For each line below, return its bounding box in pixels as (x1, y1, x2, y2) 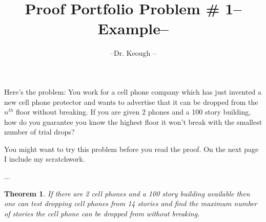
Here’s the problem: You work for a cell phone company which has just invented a (4, 86, 262, 97)
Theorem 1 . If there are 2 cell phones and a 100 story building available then (4, 188, 250, 198)
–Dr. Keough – (110, 48, 157, 58)
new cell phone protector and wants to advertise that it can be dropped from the (4, 96, 258, 107)
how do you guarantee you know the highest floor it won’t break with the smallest (4, 116, 262, 127)
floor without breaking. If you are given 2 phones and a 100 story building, (16, 106, 251, 117)
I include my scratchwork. (4, 153, 85, 164)
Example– (97, 18, 169, 39)
